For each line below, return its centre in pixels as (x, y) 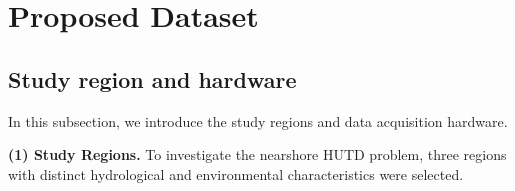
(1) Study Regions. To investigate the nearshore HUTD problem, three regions (257, 154)
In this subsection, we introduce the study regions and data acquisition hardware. (258, 120)
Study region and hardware (152, 78)
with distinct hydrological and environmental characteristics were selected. (236, 173)
